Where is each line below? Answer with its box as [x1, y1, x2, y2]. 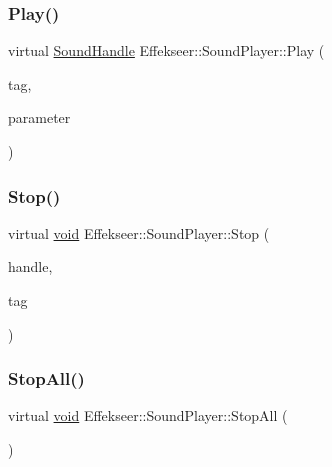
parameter [8, 107, 71, 128]
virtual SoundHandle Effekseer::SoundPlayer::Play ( [8, 40, 325, 61]
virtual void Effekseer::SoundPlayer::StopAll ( [8, 405, 288, 426]
